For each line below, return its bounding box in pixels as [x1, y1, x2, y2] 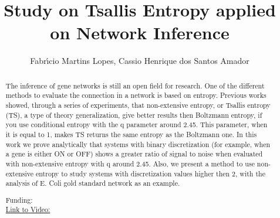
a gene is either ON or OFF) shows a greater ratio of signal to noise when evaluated [5, 149, 263, 159]
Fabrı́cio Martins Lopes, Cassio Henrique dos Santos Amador [30, 54, 249, 67]
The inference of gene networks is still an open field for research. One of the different [5, 80, 265, 90]
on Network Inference [50, 21, 230, 45]
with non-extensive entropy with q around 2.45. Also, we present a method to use [5, 158, 255, 168]
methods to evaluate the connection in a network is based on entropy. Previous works [5, 90, 266, 100]
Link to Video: [5, 205, 50, 214]
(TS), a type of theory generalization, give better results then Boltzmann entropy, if [5, 110, 262, 120]
